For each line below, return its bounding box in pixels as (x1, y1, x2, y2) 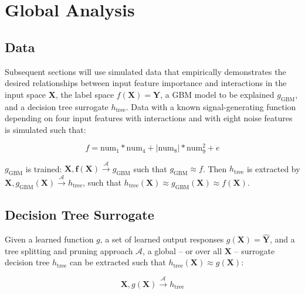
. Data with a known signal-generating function (126, 100, 296, 112)
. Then (202, 162, 227, 175)
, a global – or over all (143, 244, 222, 257)
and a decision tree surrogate (5, 100, 109, 112)
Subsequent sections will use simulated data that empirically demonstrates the (5, 65, 286, 77)
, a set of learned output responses (100, 233, 224, 245)
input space (5, 88, 46, 100)
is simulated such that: (5, 123, 86, 135)
